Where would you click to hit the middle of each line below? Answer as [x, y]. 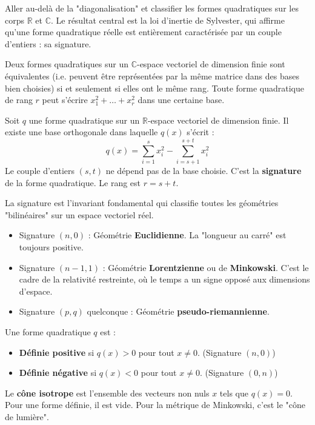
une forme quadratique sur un [84, 120]
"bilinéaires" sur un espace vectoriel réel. [79, 214]
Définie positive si [57, 352]
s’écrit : [201, 132]
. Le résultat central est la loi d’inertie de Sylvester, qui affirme [167, 20]
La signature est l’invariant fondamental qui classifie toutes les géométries [142, 203]
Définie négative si [58, 373]
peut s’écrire [65, 100]
